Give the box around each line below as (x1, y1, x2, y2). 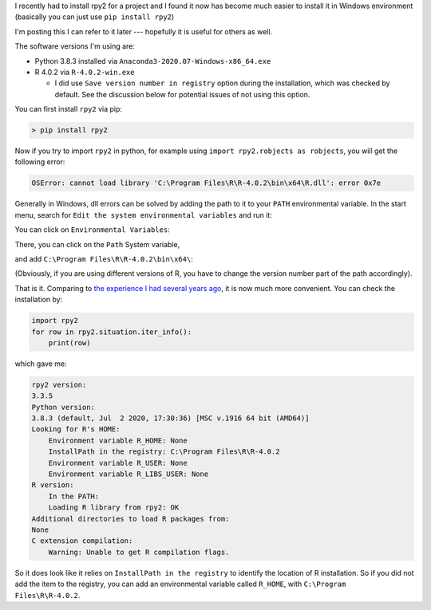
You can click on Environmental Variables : (14, 225, 171, 234)
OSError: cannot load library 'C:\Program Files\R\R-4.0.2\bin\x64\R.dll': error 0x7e (31, 179, 382, 187)
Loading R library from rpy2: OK (48, 503, 180, 512)
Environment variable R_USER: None (48, 458, 188, 467)
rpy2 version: (31, 380, 87, 389)
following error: (14, 157, 65, 167)
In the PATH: (48, 491, 100, 501)
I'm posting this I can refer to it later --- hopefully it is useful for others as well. (14, 26, 273, 36)
